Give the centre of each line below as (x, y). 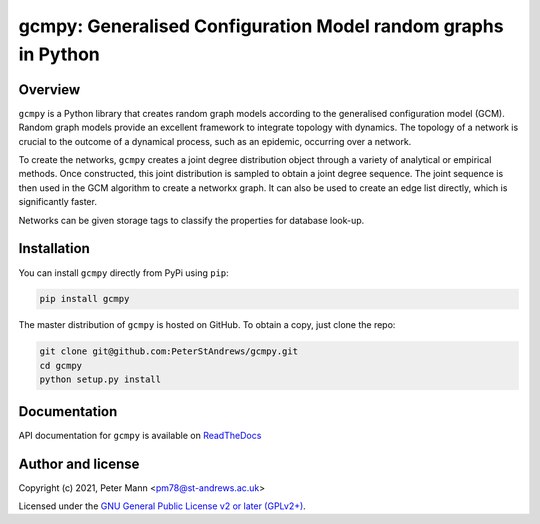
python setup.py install (100, 379)
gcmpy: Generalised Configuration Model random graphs (261, 26)
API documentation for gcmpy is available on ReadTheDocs (140, 435)
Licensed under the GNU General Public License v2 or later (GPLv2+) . (162, 506)
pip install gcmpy (84, 299)
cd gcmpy (61, 365)
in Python (59, 54)
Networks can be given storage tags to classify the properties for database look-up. (191, 220)
